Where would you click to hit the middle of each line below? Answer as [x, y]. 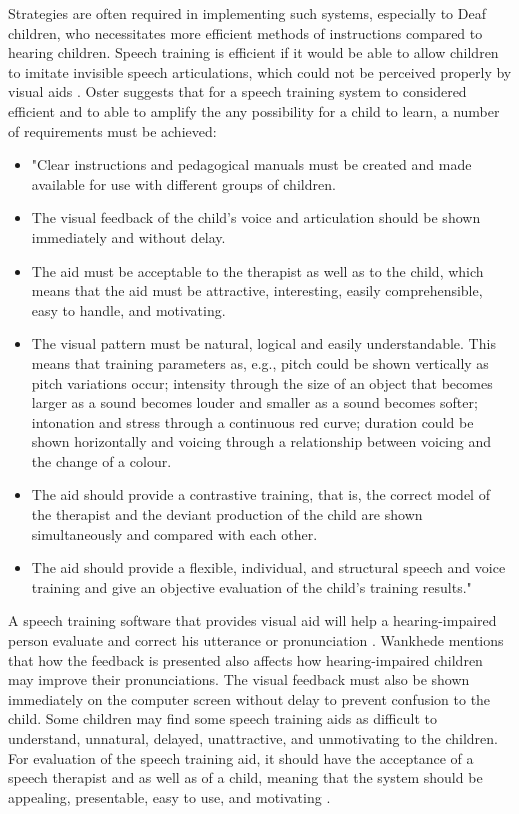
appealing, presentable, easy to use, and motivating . [169, 796]
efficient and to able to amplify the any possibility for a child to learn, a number [254, 110]
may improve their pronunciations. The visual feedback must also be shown [239, 679]
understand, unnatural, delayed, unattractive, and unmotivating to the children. [253, 738]
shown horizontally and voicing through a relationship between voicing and [261, 441]
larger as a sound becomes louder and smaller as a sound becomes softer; [254, 402]
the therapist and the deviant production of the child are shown [227, 514]
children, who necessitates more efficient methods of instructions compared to [245, 32]
